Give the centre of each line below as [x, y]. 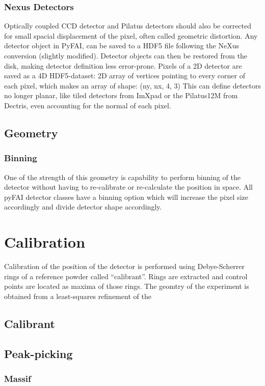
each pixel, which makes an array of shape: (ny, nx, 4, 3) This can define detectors [133, 85]
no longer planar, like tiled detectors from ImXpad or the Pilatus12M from [121, 95]
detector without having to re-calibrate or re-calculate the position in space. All [129, 187]
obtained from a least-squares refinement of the [78, 296]
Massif [18, 378]
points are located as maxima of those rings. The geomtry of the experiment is [127, 286]
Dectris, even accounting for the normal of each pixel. [88, 105]
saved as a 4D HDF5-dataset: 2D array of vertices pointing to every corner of [125, 76]
